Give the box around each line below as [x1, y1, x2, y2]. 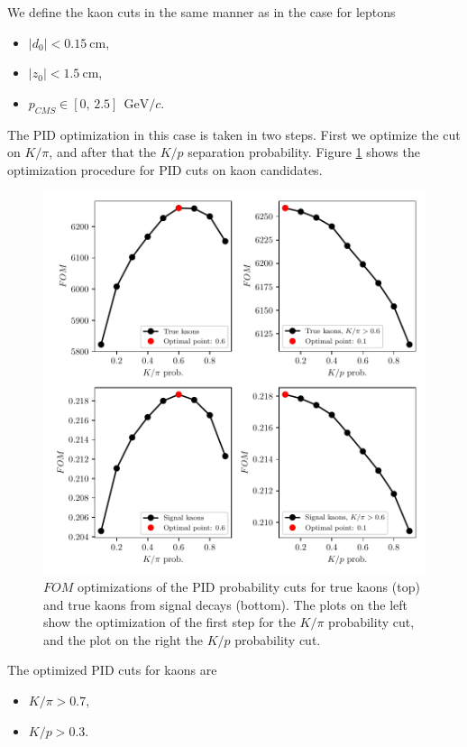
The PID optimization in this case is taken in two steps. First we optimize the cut [7, 124, 461, 143]
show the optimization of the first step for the [43, 613, 296, 632]
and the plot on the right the [43, 630, 204, 649]
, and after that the [49, 143, 156, 161]
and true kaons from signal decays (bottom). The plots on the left [43, 595, 408, 613]
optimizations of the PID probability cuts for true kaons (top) [77, 576, 420, 595]
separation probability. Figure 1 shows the [188, 143, 420, 161]
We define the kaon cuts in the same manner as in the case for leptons [7, 3, 396, 21]
